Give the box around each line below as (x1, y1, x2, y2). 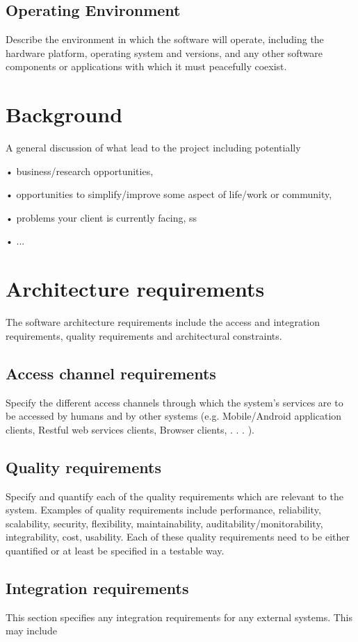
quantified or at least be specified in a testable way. (6, 543, 225, 557)
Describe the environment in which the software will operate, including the (6, 32, 324, 47)
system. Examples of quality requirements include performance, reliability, (6, 502, 321, 517)
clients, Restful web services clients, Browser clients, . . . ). (6, 422, 254, 436)
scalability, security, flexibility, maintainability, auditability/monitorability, (6, 516, 323, 530)
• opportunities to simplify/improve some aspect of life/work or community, (6, 187, 332, 201)
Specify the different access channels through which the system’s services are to (6, 395, 343, 409)
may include (6, 623, 57, 638)
